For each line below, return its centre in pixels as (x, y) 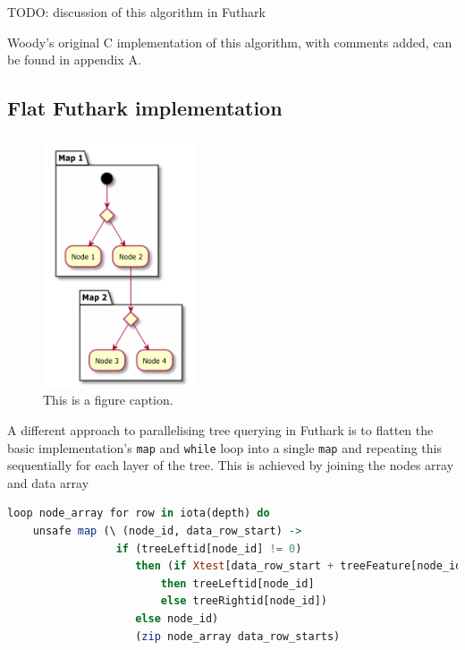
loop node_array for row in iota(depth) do (139, 513)
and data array (48, 482)
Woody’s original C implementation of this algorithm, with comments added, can (230, 42)
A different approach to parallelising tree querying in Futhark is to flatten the (220, 430)
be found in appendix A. (74, 60)
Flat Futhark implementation (145, 108)
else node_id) (177, 619)
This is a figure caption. (108, 400)
